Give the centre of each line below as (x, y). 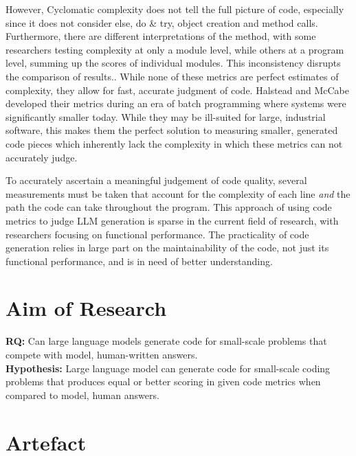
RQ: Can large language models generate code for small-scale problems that (166, 341)
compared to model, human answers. (82, 395)
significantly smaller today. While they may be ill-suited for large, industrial (166, 116)
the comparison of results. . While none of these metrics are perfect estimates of (172, 76)
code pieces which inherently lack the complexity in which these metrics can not (174, 143)
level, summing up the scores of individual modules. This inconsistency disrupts (173, 63)
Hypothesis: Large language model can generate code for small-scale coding (168, 368)
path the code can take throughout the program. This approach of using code (169, 207)
